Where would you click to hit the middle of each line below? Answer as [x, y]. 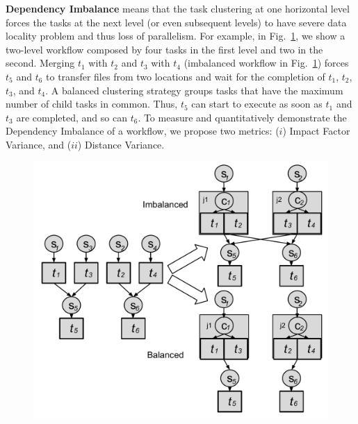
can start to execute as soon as [257, 104]
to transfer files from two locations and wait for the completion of [186, 76]
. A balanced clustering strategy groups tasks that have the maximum [194, 90]
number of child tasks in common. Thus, [92, 104]
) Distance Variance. [121, 144]
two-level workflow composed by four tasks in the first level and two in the [164, 49]
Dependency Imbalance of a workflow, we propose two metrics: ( [143, 131]
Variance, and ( [39, 144]
